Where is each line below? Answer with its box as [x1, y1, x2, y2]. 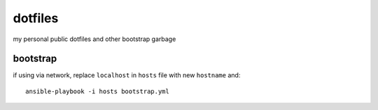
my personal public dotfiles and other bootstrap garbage [13, 35, 176, 43]
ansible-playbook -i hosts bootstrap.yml [25, 87, 169, 95]
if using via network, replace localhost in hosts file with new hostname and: [13, 71, 241, 79]
